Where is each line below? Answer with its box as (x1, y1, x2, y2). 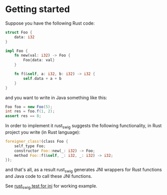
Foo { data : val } (23, 58, 55, 63)
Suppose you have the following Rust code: (5, 20, 95, 26)
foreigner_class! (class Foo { (5, 139, 69, 144)
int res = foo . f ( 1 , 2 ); (5, 109, 55, 114)
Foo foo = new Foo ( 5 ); (5, 104, 53, 109)
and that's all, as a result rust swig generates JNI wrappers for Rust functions (5, 167, 162, 174)
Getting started (5, 4, 70, 15)
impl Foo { (5, 48, 28, 53)
